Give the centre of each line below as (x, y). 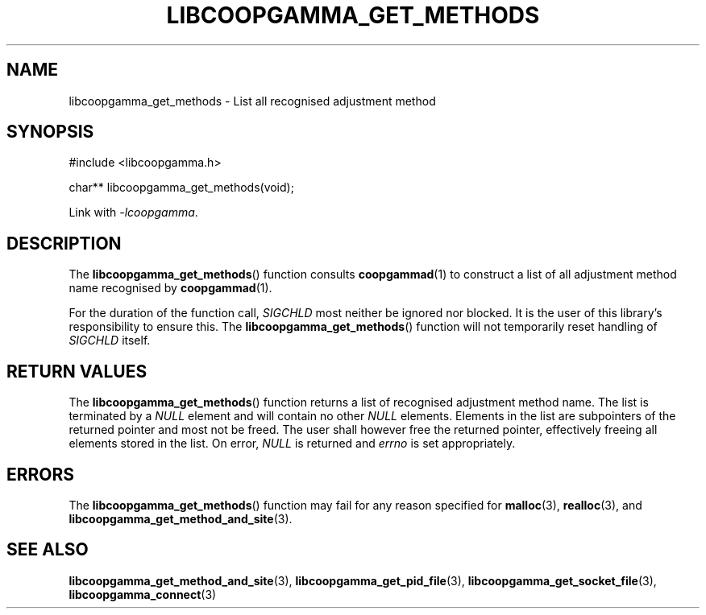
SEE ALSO (48, 550)
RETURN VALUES (77, 371)
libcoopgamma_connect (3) (143, 594)
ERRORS (41, 474)
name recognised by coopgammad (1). (170, 288)
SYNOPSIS (50, 132)
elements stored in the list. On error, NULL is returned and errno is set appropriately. (292, 444)
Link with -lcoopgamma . (133, 213)
